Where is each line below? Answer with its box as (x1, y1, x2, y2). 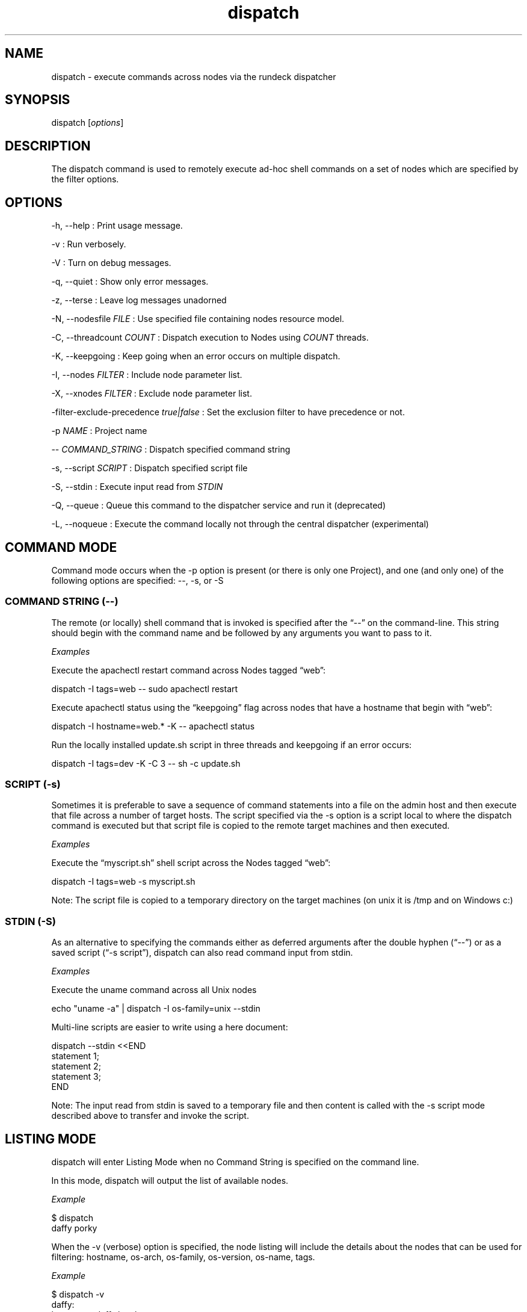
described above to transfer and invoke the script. (51, 1110, 249, 1121)
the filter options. (51, 174, 119, 185)
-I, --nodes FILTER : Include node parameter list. (51, 370, 242, 380)
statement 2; (51, 1061, 101, 1072)
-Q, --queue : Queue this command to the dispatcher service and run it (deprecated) (51, 500, 386, 511)
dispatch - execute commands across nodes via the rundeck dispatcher (51, 71, 336, 82)
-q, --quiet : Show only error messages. (51, 276, 209, 287)
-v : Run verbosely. (51, 239, 126, 250)
